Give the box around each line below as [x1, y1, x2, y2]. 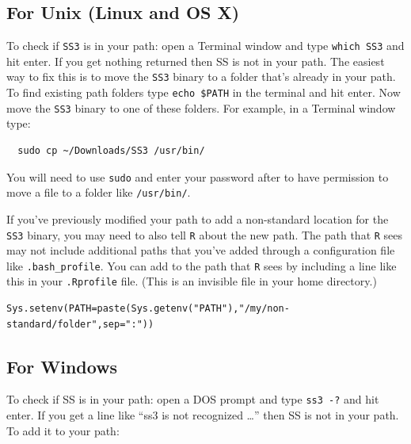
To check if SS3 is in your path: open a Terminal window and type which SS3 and [6, 37, 405, 54]
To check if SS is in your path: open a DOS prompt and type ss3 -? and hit [6, 391, 379, 408]
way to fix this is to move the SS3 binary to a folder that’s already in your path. [6, 68, 396, 85]
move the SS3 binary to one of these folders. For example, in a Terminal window [6, 99, 396, 116]
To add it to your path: [6, 422, 120, 438]
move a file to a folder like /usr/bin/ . [6, 184, 191, 201]
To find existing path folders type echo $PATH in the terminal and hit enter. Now [6, 84, 401, 101]
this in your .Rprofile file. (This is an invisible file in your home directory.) [6, 273, 377, 289]
